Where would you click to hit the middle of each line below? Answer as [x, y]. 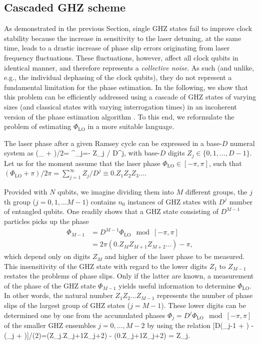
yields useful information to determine [177, 285]
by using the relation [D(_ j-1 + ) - [200, 325]
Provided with [26, 192]
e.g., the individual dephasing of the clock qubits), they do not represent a [118, 77]
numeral [242, 143]
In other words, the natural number [58, 295]
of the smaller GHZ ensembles [50, 325]
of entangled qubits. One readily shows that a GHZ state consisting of [111, 211]
